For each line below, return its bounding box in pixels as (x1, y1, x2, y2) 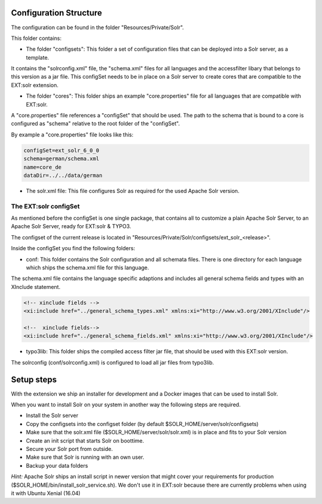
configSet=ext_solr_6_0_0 (23, 147, 100, 154)
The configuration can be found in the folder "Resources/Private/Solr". (11, 24, 184, 31)
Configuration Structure (11, 8, 103, 18)
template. (26, 54, 49, 61)
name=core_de (23, 164, 62, 170)
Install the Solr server (26, 412, 79, 419)
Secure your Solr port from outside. (26, 446, 113, 452)
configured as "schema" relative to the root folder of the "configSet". (11, 120, 180, 127)
